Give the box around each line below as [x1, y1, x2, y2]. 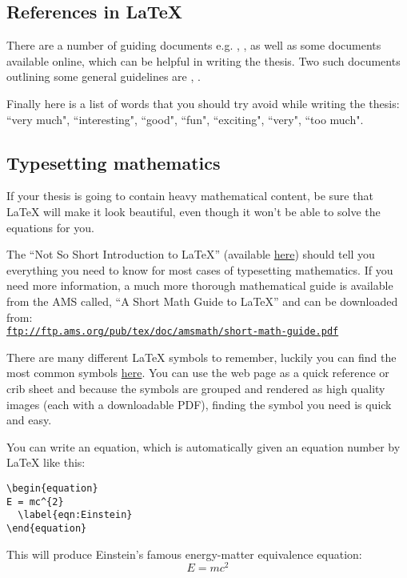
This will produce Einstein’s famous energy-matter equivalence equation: [6, 545, 362, 562]
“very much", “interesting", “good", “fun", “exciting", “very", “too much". [6, 110, 364, 127]
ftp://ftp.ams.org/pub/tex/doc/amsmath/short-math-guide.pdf [6, 326, 339, 338]
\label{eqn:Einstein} [18, 509, 133, 521]
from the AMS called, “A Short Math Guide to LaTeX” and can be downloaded [6, 292, 398, 309]
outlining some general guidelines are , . [6, 68, 201, 85]
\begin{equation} [6, 482, 98, 494]
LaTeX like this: [6, 454, 86, 471]
